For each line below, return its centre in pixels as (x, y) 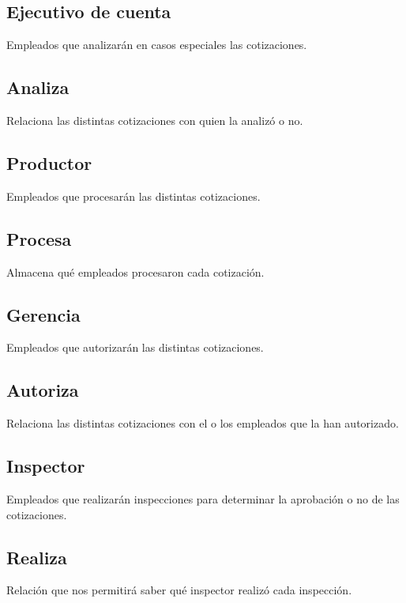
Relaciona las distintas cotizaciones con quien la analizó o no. (155, 120)
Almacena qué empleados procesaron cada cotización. (135, 271)
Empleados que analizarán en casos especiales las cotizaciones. (157, 45)
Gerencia (43, 314)
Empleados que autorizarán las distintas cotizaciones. (135, 347)
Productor (49, 162)
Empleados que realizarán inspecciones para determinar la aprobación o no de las (203, 498)
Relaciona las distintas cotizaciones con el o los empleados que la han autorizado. (203, 423)
